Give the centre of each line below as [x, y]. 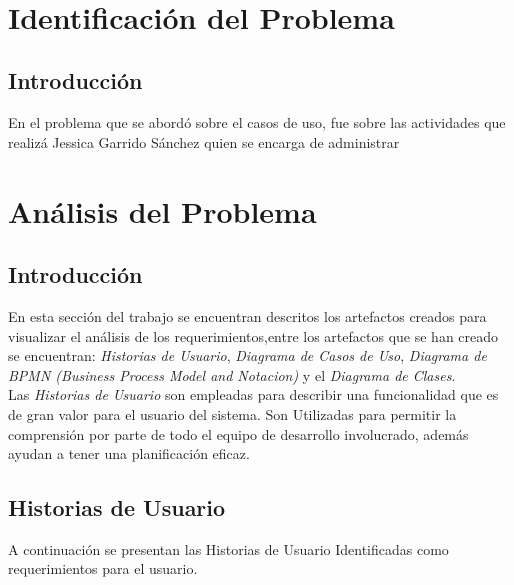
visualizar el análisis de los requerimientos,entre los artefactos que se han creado [253, 335]
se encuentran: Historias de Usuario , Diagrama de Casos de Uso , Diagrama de [247, 355]
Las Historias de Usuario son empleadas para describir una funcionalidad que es [253, 394]
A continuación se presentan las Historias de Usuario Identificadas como [228, 548]
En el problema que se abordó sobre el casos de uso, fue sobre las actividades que [257, 122]
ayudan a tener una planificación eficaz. [129, 453]
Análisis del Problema [162, 210]
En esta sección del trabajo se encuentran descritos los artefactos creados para [247, 315]
